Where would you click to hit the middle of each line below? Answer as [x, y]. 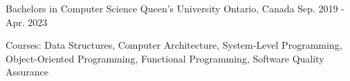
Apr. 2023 [27, 22]
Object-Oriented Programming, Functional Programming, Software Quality [165, 58]
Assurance [27, 72]
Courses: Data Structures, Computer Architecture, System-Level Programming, [174, 45]
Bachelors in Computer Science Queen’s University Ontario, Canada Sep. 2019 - [175, 8]
